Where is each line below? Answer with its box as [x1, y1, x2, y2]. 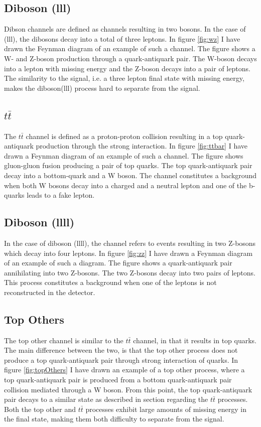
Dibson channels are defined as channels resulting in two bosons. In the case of [4, 24, 246, 34]
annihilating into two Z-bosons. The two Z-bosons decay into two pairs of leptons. [4, 267, 255, 277]
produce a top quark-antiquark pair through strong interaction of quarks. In [4, 354, 238, 365]
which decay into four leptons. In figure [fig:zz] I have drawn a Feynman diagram [4, 247, 253, 258]
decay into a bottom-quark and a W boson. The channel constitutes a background [4, 170, 257, 180]
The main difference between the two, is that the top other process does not [4, 345, 238, 355]
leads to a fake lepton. [27, 190, 95, 200]
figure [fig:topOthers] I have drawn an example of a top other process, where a [4, 364, 245, 375]
